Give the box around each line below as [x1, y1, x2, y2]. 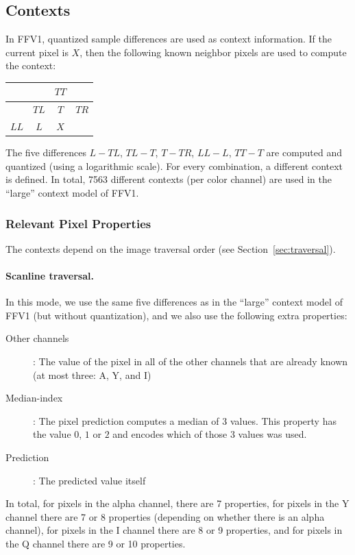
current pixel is [5, 45, 69, 59]
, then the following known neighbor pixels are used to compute [79, 45, 347, 59]
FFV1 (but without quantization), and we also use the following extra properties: [5, 308, 347, 322]
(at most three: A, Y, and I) [33, 367, 151, 382]
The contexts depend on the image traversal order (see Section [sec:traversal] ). [5, 241, 336, 256]
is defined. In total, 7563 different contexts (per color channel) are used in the [5, 172, 332, 186]
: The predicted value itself [33, 473, 146, 487]
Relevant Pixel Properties [5, 214, 151, 232]
